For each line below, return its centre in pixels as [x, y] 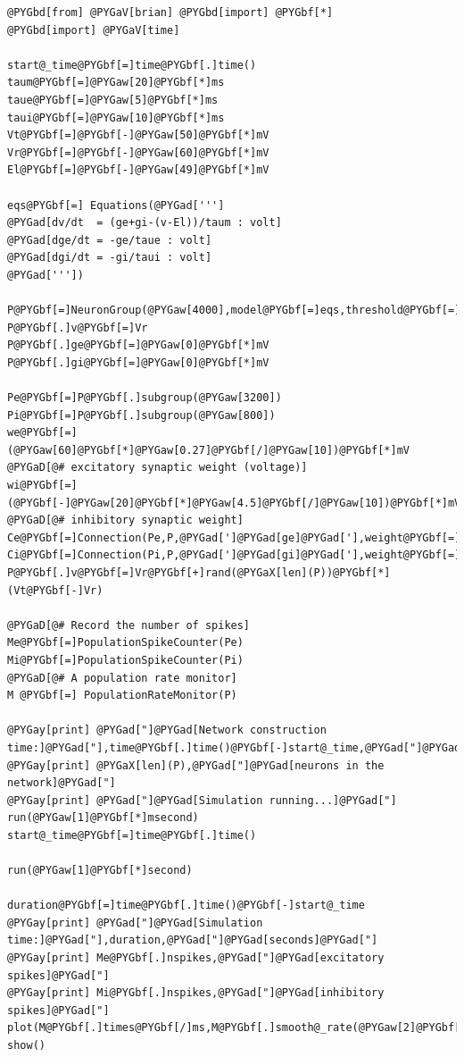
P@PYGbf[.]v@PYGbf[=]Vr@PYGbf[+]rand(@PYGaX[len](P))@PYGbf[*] [199, 573]
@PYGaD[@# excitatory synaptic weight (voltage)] [157, 468]
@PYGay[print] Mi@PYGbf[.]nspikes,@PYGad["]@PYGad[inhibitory [196, 993]
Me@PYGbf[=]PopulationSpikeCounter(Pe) [125, 643]
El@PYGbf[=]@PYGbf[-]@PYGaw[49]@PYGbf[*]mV [138, 170]
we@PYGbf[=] [42, 433]
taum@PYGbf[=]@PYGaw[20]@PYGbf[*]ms [116, 83]
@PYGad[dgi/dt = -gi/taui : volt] [110, 258]
